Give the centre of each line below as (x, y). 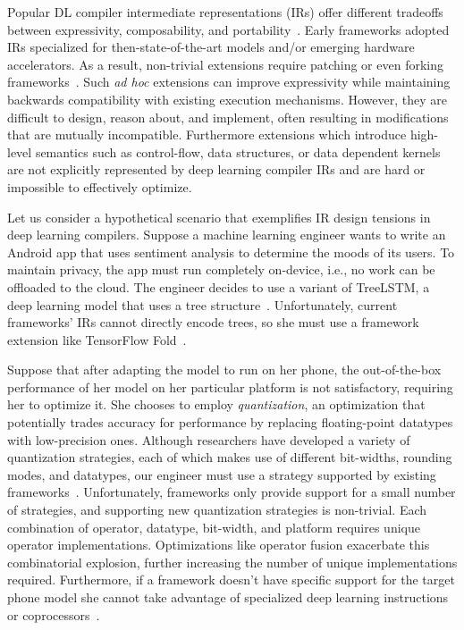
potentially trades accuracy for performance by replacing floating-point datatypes (230, 422)
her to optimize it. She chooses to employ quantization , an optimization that (216, 404)
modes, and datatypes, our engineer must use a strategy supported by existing (222, 474)
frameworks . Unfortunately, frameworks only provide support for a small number (232, 492)
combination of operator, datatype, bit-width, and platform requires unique (214, 527)
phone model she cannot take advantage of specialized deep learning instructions (228, 597)
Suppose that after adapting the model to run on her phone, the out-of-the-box (224, 370)
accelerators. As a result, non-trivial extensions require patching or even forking (225, 64)
